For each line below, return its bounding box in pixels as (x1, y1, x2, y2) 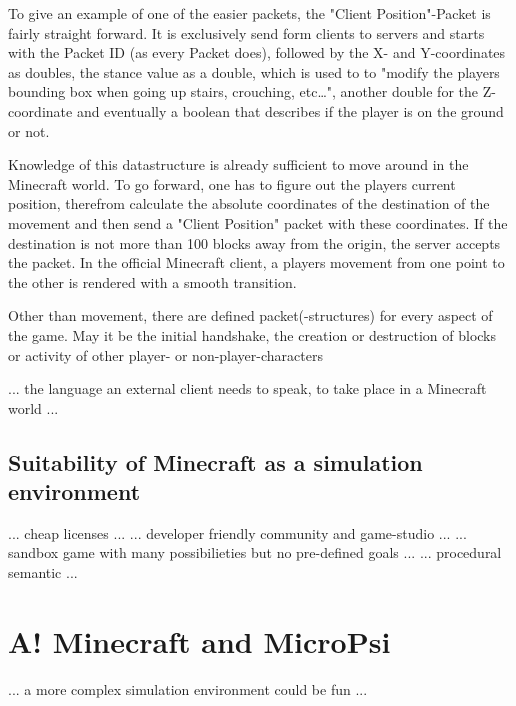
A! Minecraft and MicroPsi (8, 620, 391, 661)
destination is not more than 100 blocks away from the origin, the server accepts (8, 232, 501, 253)
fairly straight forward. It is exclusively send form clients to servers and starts (8, 22, 485, 43)
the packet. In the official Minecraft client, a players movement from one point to (8, 252, 505, 273)
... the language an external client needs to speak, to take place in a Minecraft (8, 378, 487, 399)
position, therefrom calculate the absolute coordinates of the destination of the (8, 193, 490, 214)
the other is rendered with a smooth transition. (8, 271, 297, 292)
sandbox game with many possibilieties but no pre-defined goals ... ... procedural (8, 542, 502, 563)
